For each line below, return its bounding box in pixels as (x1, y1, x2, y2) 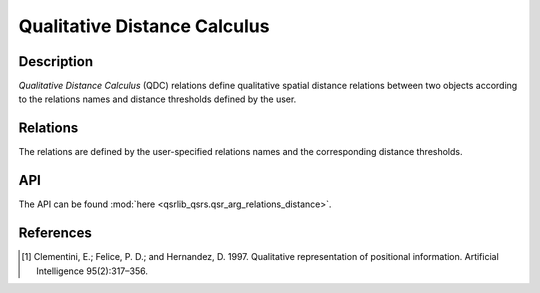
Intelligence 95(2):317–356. (36, 265, 149, 277)
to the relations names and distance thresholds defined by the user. (18, 93, 297, 105)
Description (18, 53, 94, 70)
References (18, 225, 92, 242)
